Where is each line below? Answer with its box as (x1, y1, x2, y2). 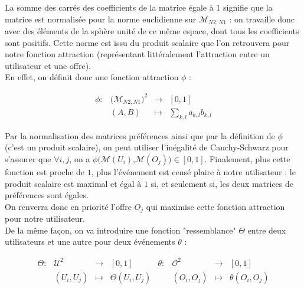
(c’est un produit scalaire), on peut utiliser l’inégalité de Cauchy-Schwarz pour (5, 141, 289, 153)
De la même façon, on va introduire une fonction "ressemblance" (5, 224, 236, 236)
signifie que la (223, 1, 273, 13)
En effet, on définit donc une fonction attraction (5, 71, 179, 83)
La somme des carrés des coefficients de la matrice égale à (5, 1, 214, 13)
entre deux (247, 224, 286, 236)
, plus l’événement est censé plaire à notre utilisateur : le (91, 166, 296, 178)
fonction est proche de (5, 166, 85, 178)
